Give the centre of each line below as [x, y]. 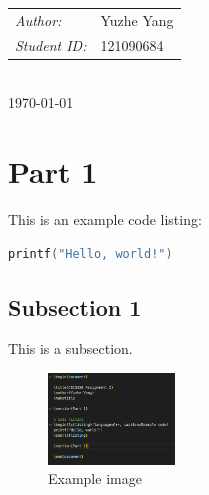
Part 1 [53, 171]
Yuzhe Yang [137, 19]
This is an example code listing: [105, 219]
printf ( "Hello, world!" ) [90, 253]
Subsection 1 [75, 306]
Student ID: [51, 44]
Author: [38, 19]
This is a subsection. [70, 348]
